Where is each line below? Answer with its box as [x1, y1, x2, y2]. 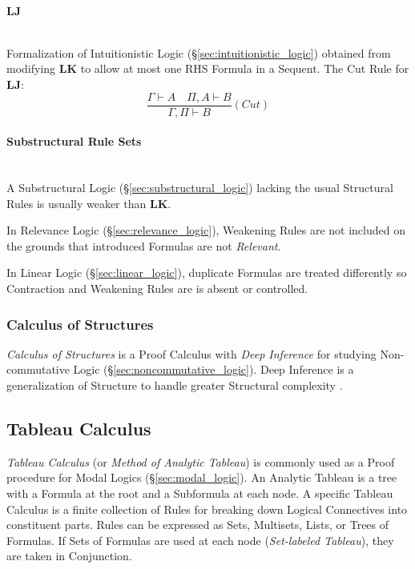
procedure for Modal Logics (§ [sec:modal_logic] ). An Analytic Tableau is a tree [6, 469, 397, 486]
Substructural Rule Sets [6, 133, 142, 150]
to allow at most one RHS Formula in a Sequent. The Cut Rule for [80, 60, 409, 77]
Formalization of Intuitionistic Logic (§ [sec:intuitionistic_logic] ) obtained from [6, 44, 391, 61]
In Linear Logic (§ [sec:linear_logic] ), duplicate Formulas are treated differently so [6, 264, 407, 281]
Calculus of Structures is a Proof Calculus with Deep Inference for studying [6, 345, 377, 362]
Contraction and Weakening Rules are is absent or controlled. [6, 280, 308, 296]
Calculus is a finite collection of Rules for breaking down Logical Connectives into [6, 500, 408, 517]
